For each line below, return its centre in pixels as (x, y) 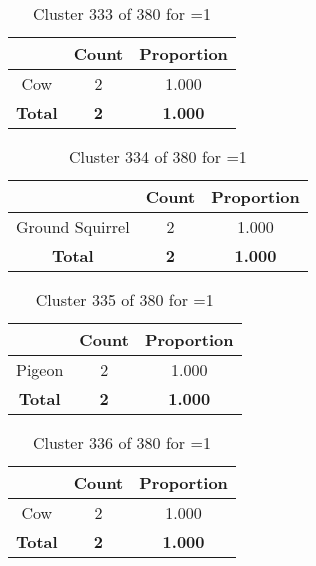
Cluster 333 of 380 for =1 (121, 13)
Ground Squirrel (73, 226)
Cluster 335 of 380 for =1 (124, 299)
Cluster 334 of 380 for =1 (157, 156)
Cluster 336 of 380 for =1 (121, 442)
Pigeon (40, 369)
